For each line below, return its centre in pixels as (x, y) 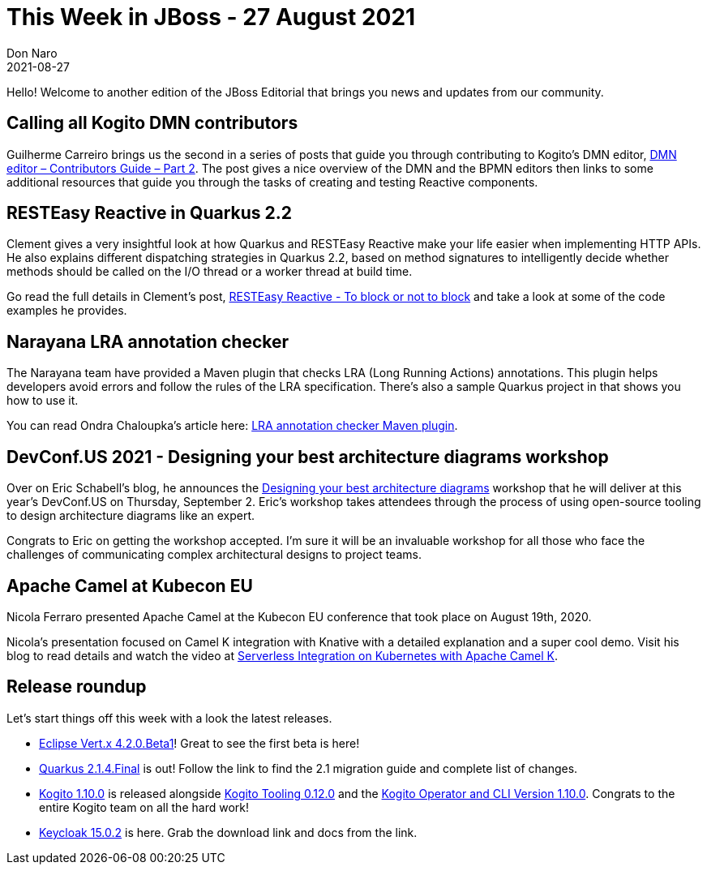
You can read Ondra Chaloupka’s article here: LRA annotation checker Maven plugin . (232, 426)
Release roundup (77, 687)
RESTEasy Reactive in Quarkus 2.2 (150, 213)
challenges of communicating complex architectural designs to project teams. (214, 555)
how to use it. (43, 401)
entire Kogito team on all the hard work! (144, 807)
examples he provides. (67, 311)
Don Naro (32, 53)
